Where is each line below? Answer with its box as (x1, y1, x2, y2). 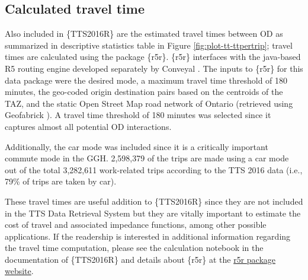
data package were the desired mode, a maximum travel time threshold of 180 (5, 74, 288, 86)
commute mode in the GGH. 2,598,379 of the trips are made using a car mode (5, 152, 289, 164)
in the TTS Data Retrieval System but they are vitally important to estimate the (5, 206, 301, 219)
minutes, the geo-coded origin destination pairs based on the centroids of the (5, 85, 283, 98)
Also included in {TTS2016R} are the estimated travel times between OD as (5, 27, 283, 40)
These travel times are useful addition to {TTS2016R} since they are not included (5, 195, 303, 207)
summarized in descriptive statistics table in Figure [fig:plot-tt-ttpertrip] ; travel (5, 39, 293, 51)
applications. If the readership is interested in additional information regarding (5, 230, 291, 242)
